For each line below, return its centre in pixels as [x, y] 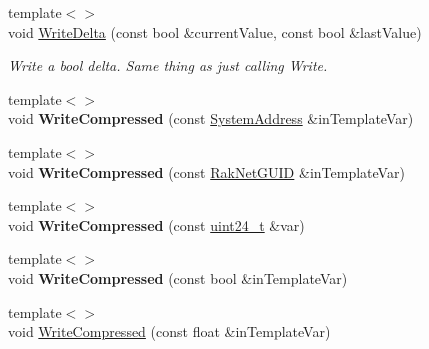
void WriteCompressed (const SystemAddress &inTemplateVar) [211, 118]
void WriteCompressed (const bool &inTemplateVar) [178, 277]
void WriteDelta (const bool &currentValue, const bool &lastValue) [215, 31]
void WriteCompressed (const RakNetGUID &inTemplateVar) [206, 171]
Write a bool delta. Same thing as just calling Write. [168, 65]
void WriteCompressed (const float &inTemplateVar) [169, 331]
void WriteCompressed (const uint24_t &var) [156, 224]
